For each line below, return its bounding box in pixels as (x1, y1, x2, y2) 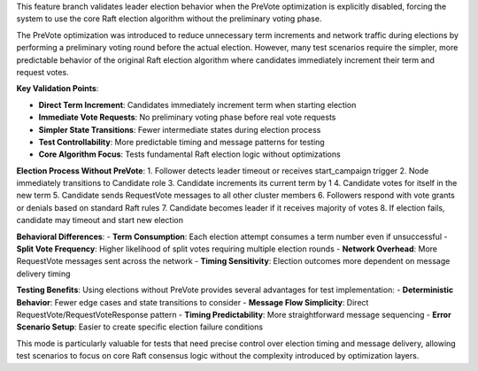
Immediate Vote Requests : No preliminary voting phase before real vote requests (38, 112, 336, 123)
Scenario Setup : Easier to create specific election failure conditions (16, 321, 264, 332)
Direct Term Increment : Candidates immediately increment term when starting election (38, 99, 357, 110)
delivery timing (16, 268, 71, 279)
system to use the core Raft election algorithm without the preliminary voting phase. (16, 13, 322, 24)
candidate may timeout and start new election (16, 215, 183, 226)
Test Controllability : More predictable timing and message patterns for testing (38, 136, 325, 147)
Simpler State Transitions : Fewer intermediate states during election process (38, 124, 321, 135)
